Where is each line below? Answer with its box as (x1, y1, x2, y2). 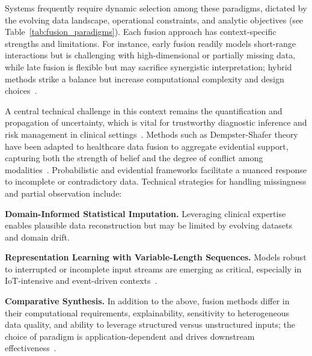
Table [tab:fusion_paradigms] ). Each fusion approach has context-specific (5, 25, 277, 38)
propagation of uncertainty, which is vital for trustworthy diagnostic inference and (5, 116, 307, 129)
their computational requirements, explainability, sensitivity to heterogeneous (5, 306, 290, 319)
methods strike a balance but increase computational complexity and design (5, 72, 284, 85)
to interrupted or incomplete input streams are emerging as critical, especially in (5, 262, 302, 275)
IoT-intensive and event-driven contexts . (5, 274, 158, 287)
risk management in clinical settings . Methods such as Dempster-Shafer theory (5, 127, 298, 140)
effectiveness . (5, 342, 57, 354)
